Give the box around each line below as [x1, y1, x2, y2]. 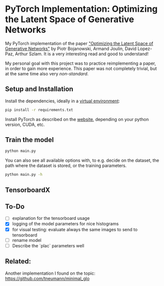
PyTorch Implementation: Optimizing [5, 3, 158, 15]
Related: [5, 257, 31, 265]
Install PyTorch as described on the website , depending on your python [5, 116, 149, 122]
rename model [12, 237, 42, 243]
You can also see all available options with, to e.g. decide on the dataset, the [5, 158, 160, 164]
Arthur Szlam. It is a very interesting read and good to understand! [15, 50, 149, 57]
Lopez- [137, 46, 152, 51]
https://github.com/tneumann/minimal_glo [5, 275, 90, 281]
